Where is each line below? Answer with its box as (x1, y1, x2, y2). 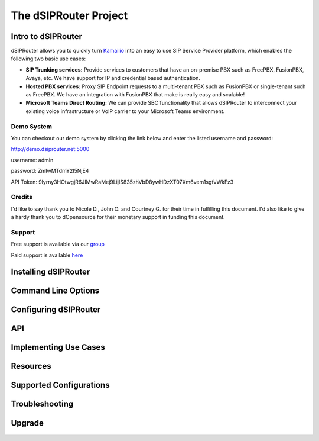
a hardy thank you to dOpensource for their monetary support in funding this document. (11, 214, 225, 221)
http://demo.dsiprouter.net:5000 (11, 146, 90, 153)
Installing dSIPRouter (11, 267, 90, 277)
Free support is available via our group (11, 240, 105, 248)
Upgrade (11, 418, 44, 428)
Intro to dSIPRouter (11, 31, 83, 41)
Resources (11, 361, 51, 371)
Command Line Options (11, 286, 100, 296)
